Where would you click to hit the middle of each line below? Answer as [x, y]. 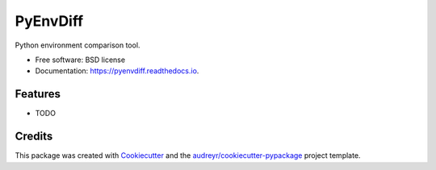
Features [38, 94]
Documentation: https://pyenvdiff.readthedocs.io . [117, 71]
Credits [34, 137]
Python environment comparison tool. [78, 45]
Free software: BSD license [80, 60]
